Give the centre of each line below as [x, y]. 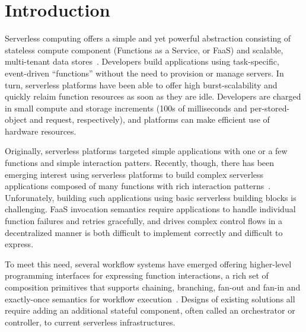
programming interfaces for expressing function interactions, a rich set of [137, 275]
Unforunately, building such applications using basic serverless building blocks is [151, 197]
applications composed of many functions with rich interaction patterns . [138, 186]
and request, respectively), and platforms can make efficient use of [149, 119]
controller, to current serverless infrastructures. [90, 322]
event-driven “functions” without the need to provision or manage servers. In [144, 73]
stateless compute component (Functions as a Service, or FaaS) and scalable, [144, 50]
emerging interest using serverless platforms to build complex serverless [134, 174]
